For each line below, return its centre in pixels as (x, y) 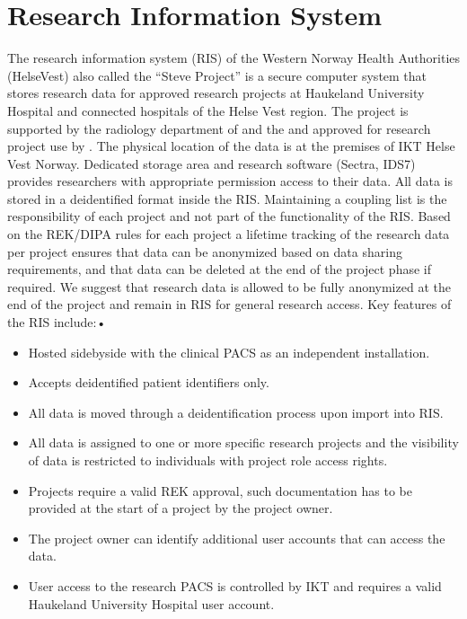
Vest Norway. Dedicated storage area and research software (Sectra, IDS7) (211, 163)
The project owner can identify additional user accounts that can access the (237, 538)
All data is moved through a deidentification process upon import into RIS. (236, 412)
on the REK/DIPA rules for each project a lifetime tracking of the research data (229, 234)
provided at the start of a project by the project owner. (181, 508)
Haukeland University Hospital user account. (151, 603)
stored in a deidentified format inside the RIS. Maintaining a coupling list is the (227, 198)
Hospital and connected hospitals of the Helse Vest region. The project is (208, 110)
